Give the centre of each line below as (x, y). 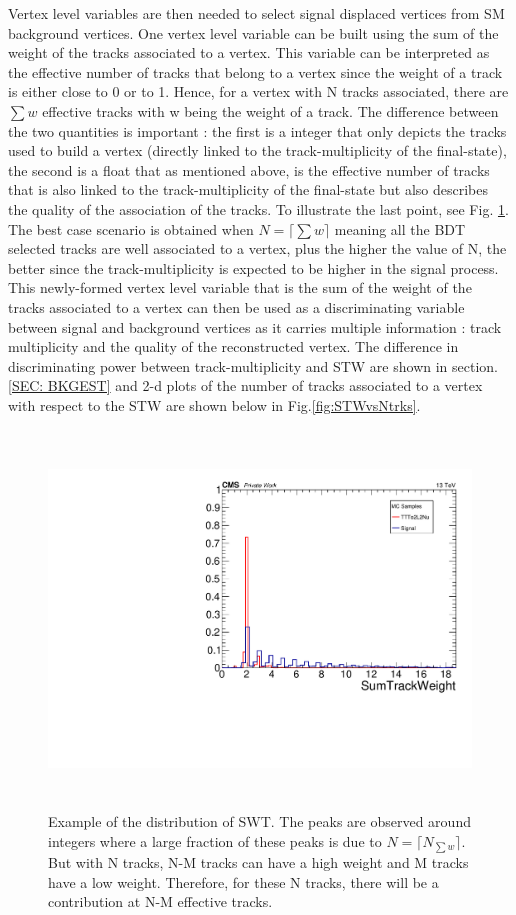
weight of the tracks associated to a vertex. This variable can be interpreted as (249, 52)
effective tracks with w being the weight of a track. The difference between (270, 110)
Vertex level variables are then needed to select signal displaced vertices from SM (256, 13)
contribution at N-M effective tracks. (160, 901)
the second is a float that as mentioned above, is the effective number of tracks (249, 169)
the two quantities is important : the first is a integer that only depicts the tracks (257, 130)
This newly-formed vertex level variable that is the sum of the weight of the (240, 287)
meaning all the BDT (400, 228)
